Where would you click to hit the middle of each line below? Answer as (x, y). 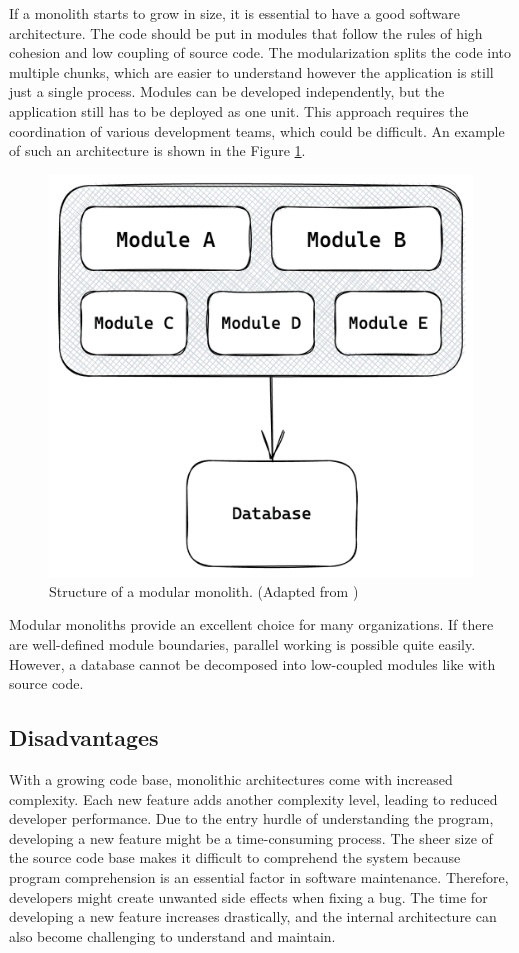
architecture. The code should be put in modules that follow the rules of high (246, 32)
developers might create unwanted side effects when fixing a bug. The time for (248, 896)
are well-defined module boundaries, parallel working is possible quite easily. (242, 644)
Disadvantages (84, 737)
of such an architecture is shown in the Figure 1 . (157, 150)
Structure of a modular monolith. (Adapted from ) (204, 590)
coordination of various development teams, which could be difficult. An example (257, 130)
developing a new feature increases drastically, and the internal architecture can (253, 916)
